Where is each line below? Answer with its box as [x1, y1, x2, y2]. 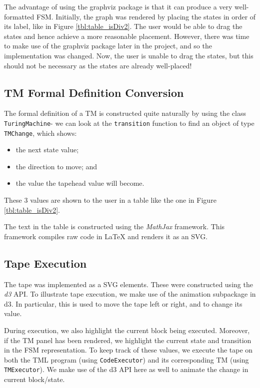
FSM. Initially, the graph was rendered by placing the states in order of [36, 11, 256, 21]
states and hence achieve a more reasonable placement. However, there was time [4, 30, 249, 41]
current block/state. [4, 374, 65, 385]
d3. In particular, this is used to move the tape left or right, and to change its [4, 298, 242, 309]
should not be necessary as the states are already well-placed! [4, 60, 192, 70]
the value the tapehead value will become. [15, 178, 144, 188]
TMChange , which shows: [4, 127, 77, 138]
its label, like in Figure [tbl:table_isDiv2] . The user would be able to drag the [4, 21, 242, 31]
